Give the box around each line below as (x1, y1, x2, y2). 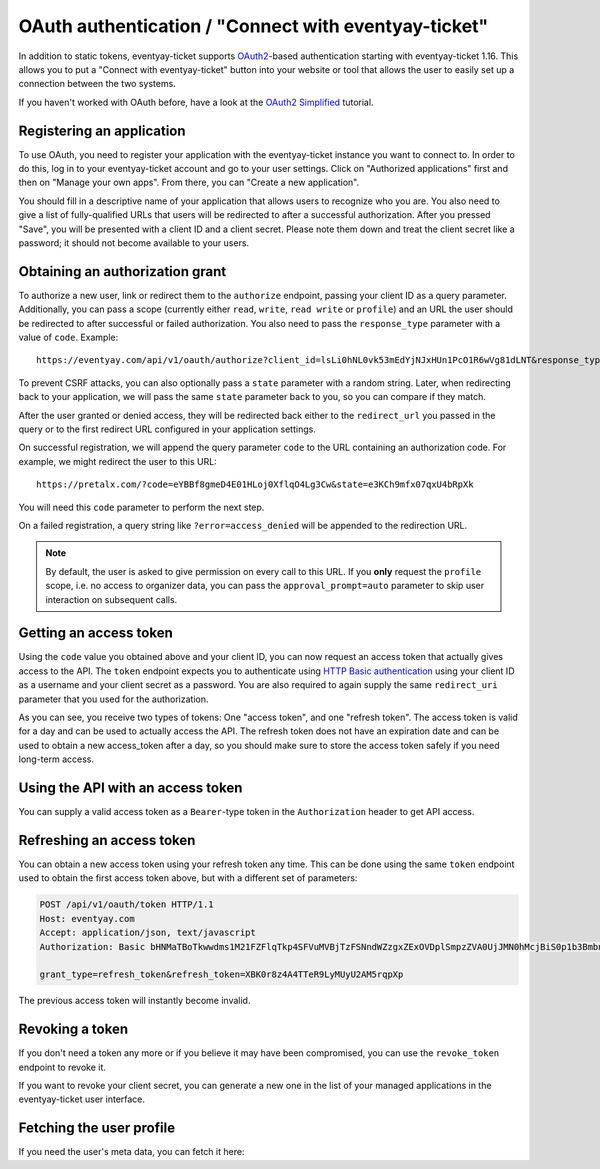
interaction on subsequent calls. (45, 593, 178, 605)
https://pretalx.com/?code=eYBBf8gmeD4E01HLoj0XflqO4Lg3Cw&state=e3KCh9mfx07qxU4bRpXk (36, 479, 474, 490)
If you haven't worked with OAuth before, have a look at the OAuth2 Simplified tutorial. (18, 96, 374, 108)
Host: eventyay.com (39, 913, 135, 924)
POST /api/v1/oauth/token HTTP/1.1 (39, 899, 214, 910)
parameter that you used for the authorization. (18, 693, 209, 705)
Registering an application (18, 122, 186, 139)
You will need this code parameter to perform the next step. (18, 501, 265, 513)
